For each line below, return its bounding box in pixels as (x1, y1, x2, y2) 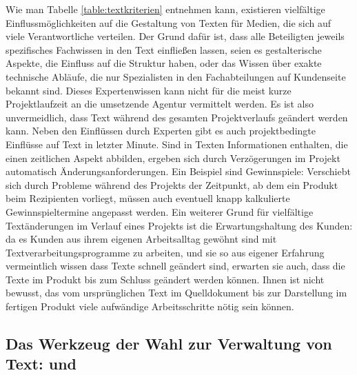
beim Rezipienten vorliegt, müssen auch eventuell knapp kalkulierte (6, 191, 290, 205)
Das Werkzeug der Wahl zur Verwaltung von (6, 333, 332, 354)
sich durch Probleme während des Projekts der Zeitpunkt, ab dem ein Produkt (6, 177, 338, 192)
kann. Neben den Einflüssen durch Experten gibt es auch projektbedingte (6, 123, 316, 138)
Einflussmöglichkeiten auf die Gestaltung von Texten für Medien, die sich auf (6, 15, 331, 30)
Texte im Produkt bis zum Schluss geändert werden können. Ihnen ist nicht (6, 272, 325, 286)
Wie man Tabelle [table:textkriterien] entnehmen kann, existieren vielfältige (6, 2, 325, 16)
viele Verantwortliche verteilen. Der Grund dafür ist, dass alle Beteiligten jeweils (6, 29, 345, 43)
